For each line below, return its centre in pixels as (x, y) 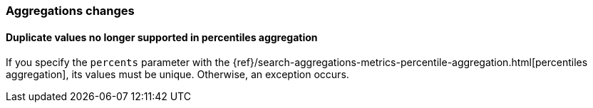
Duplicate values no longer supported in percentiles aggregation (162, 37)
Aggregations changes (70, 11)
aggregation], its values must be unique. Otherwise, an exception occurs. (177, 75)
